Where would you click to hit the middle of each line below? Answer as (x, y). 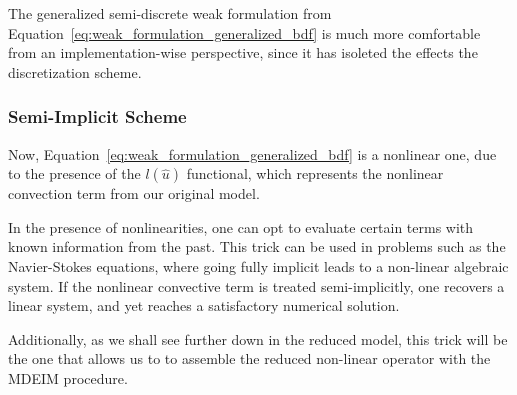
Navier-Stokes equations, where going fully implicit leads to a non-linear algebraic (258, 265)
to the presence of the (74, 173)
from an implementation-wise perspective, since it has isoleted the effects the (243, 52)
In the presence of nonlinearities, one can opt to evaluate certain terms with (241, 226)
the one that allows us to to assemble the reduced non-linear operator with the (249, 358)
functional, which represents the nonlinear (315, 173)
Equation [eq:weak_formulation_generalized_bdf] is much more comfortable (244, 32)
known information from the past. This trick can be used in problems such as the (257, 246)
